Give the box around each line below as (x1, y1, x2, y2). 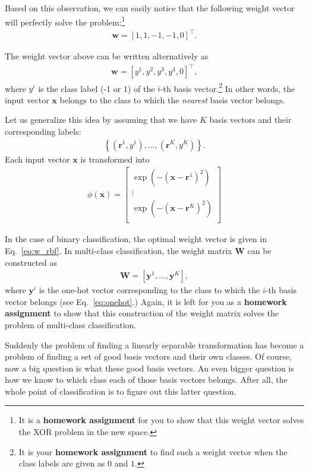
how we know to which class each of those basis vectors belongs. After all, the (5, 373, 288, 386)
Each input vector (5, 153, 70, 165)
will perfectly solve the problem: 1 (5, 14, 125, 28)
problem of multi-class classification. (5, 318, 137, 331)
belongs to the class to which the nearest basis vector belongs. (59, 93, 285, 106)
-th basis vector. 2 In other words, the (160, 80, 295, 94)
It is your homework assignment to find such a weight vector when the (18, 445, 288, 458)
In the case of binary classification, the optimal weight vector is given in (5, 233, 267, 245)
